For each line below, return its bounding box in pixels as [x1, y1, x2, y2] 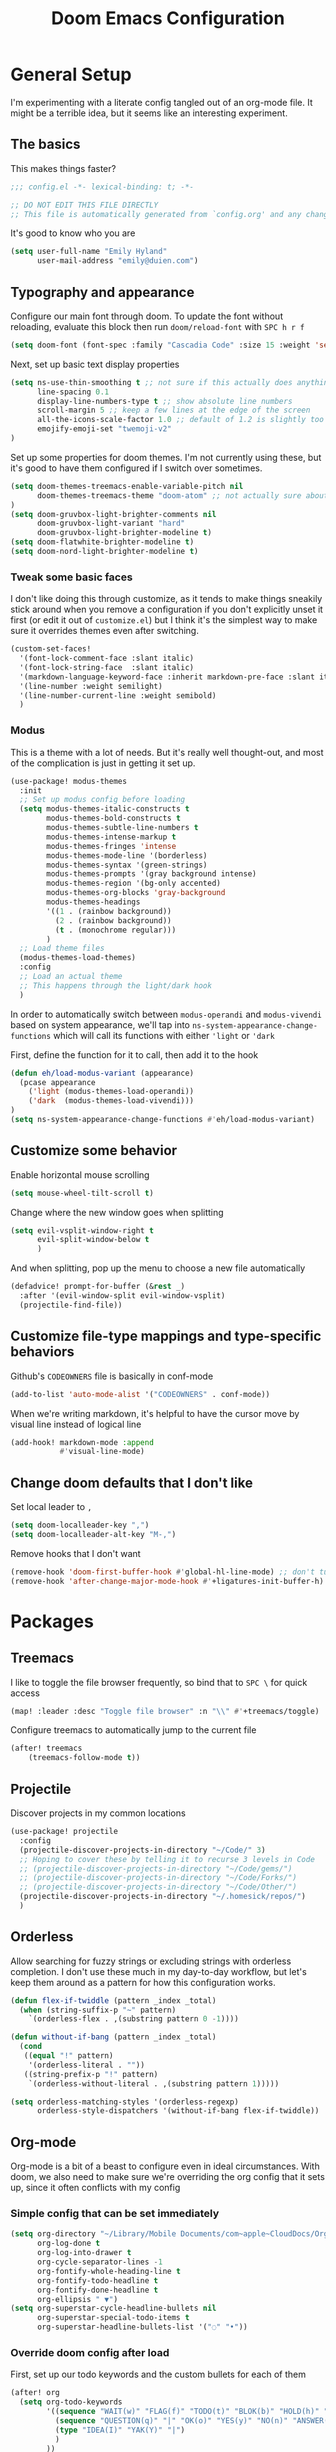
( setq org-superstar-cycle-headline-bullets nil [10, 2303, 217, 2314]
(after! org [10, 2388, 60, 2398]
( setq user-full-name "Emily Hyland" [10, 247, 168, 257]
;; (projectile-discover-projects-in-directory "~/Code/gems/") [19, 1863, 293, 1874]
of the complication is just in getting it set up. [10, 757, 196, 769]
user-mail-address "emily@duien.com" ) [36, 256, 199, 266]
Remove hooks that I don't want [10, 1547, 142, 1559]
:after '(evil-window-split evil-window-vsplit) [19, 1291, 226, 1301]
